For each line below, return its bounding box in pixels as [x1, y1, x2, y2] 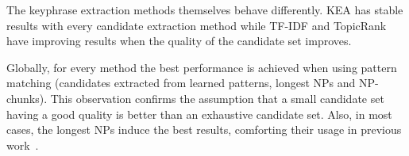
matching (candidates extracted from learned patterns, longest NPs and [6, 74, 356, 91]
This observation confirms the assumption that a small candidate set [50, 89, 384, 106]
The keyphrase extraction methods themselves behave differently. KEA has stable [6, 2, 403, 17]
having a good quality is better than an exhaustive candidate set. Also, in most [6, 105, 392, 122]
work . [6, 136, 39, 153]
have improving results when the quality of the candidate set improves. [6, 32, 352, 49]
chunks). [6, 89, 48, 106]
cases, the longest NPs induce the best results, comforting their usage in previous [6, 121, 402, 138]
